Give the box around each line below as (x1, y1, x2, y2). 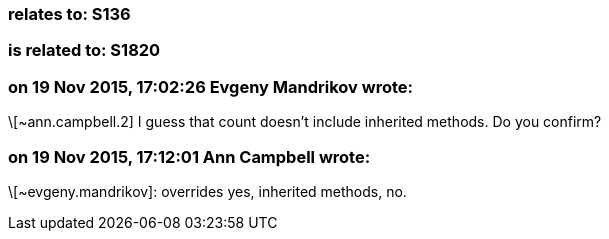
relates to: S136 (8, 4, 131, 24)
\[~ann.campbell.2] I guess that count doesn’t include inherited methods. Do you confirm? (8, 113, 602, 131)
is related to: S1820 (8, 40, 161, 61)
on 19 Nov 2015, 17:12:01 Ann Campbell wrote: (8, 146, 371, 167)
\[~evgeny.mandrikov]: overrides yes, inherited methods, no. (8, 182, 407, 200)
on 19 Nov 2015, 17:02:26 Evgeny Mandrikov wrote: (8, 76, 413, 97)
